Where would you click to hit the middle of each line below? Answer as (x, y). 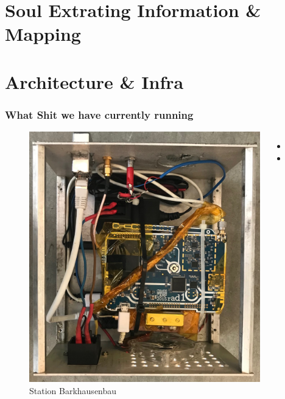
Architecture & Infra (94, 81)
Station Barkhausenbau (73, 391)
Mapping (43, 34)
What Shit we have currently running (99, 114)
